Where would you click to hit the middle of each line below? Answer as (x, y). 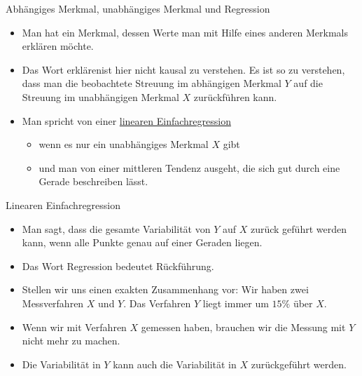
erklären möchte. (58, 46)
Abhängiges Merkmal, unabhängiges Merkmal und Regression (138, 8)
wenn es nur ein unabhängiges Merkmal (124, 144)
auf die (308, 83)
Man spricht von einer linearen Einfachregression (126, 120)
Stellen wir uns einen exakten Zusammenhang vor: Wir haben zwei (165, 289)
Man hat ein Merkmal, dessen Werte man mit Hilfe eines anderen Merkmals (185, 32)
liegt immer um (236, 303)
